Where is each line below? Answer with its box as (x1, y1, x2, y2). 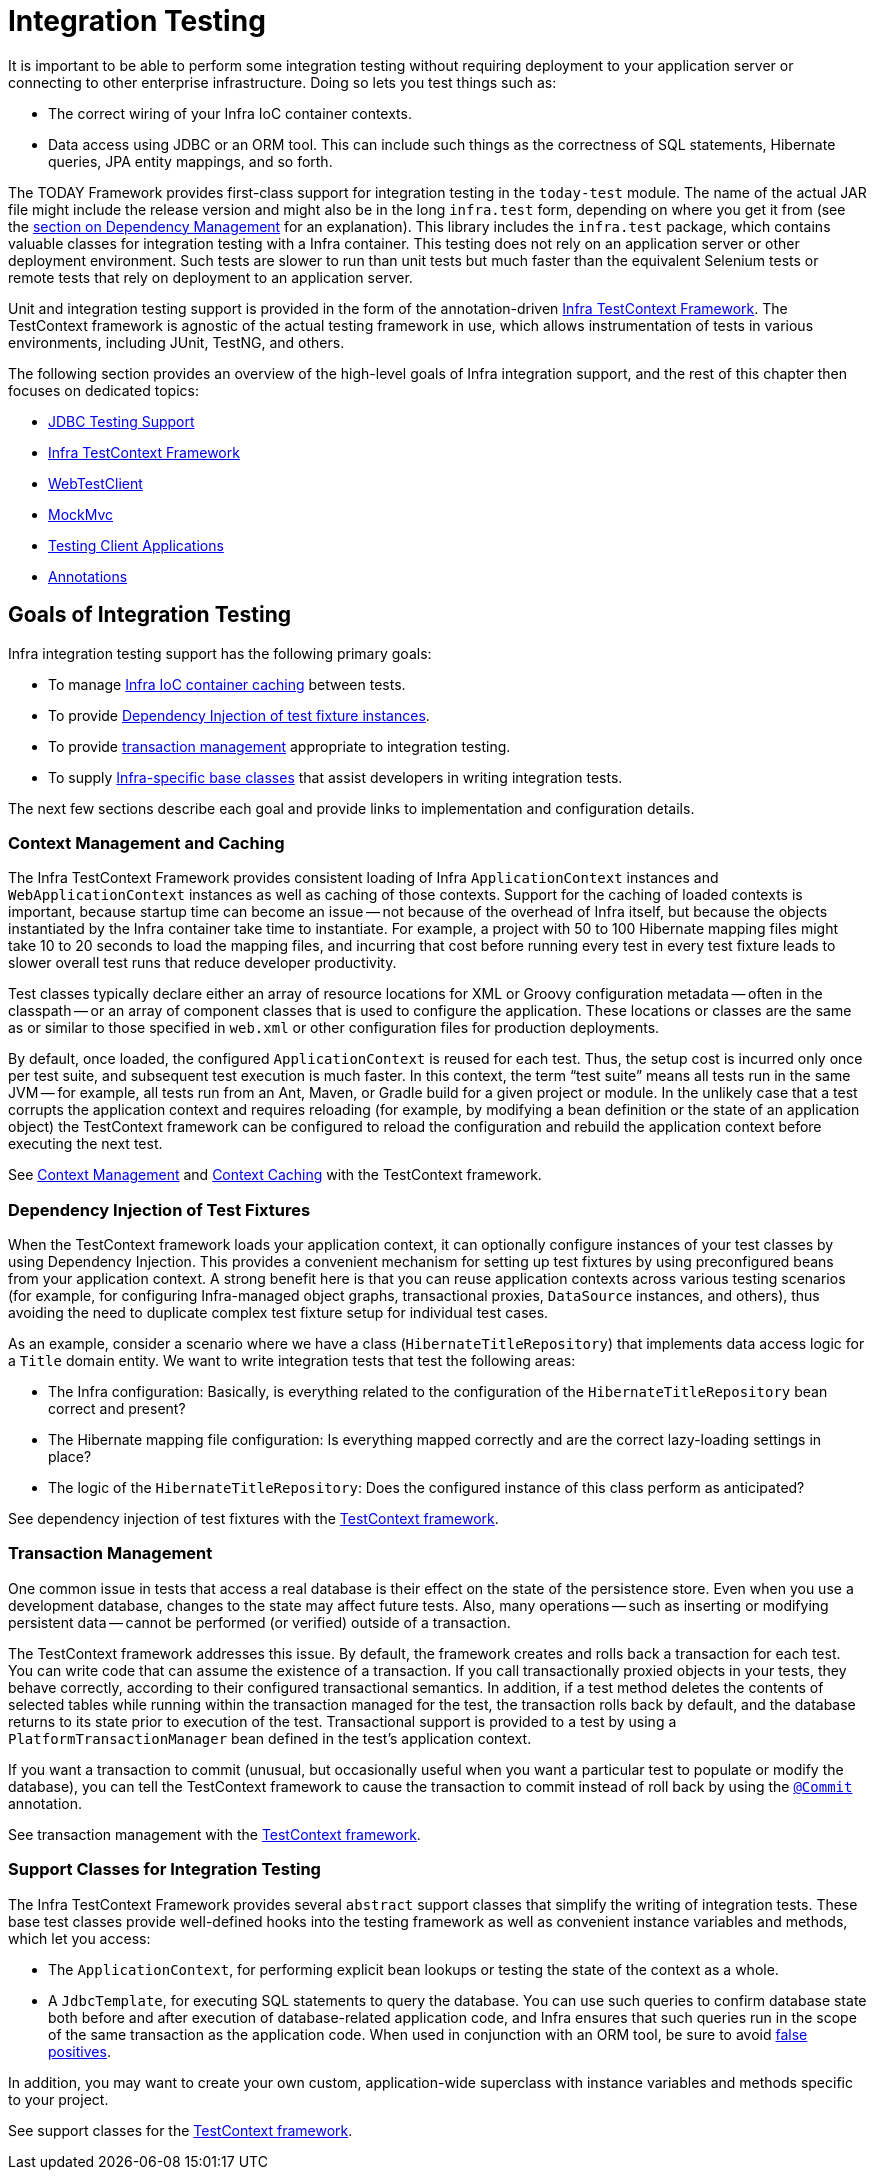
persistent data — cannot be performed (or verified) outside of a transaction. (8, 1613, 511, 1631)
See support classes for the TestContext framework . (8, 2121, 353, 2139)
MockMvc (48, 505, 114, 523)
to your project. (8, 2090, 109, 2108)
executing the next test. (8, 1135, 163, 1153)
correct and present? (48, 1400, 186, 1418)
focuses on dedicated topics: (8, 381, 199, 399)
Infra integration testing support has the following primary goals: (8, 644, 432, 662)
